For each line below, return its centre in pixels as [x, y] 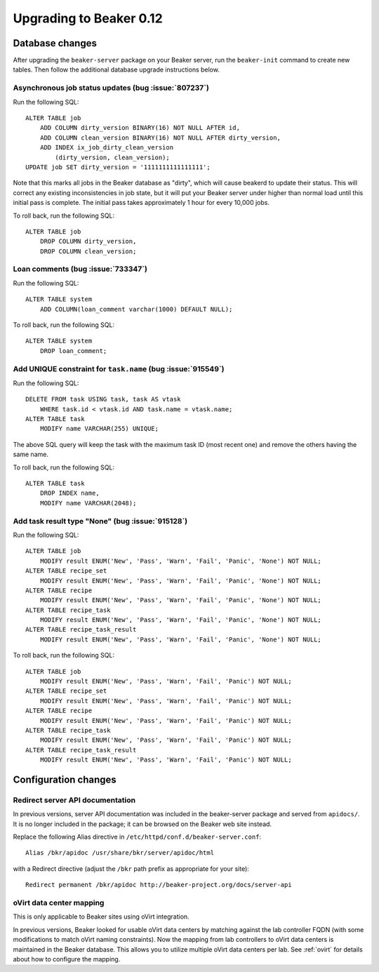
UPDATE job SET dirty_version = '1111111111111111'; [118, 167]
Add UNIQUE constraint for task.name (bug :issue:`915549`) [119, 368]
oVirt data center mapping [59, 903]
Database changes [55, 43]
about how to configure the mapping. [67, 959]
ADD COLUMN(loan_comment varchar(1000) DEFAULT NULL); [136, 309]
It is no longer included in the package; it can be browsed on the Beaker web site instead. [142, 824]
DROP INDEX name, [69, 493]
